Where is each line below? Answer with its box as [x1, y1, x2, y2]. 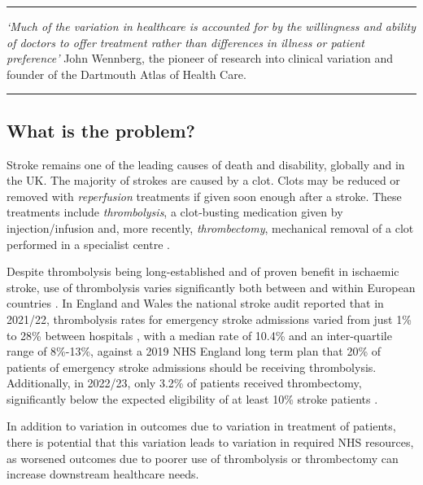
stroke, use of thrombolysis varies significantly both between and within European [7, 278, 416, 295]
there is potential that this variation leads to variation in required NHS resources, [7, 434, 414, 451]
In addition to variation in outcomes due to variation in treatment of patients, [7, 417, 396, 435]
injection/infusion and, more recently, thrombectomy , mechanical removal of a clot [7, 219, 414, 236]
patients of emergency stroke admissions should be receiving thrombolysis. [7, 358, 377, 375]
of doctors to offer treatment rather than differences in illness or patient [7, 33, 364, 50]
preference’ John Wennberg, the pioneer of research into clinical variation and [7, 50, 394, 67]
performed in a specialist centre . [7, 235, 170, 252]
